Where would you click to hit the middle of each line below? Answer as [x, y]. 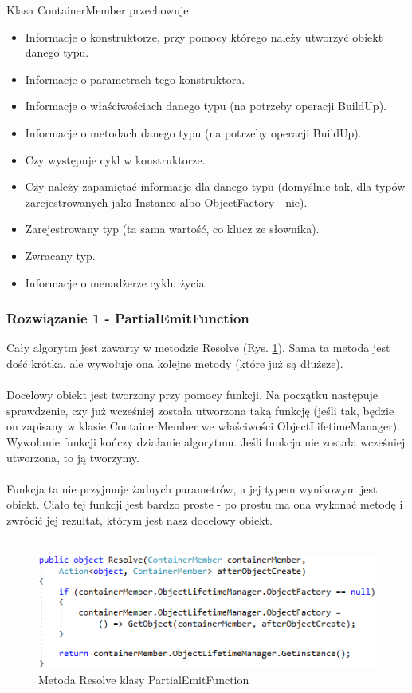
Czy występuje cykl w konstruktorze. [115, 159]
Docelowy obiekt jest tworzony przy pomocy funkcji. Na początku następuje [192, 395]
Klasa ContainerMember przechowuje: [99, 10]
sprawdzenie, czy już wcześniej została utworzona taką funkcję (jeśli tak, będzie [200, 410]
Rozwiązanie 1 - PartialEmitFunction [128, 318]
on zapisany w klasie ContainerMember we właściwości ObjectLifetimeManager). [204, 426]
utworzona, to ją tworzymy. [73, 457]
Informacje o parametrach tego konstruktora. [135, 79]
